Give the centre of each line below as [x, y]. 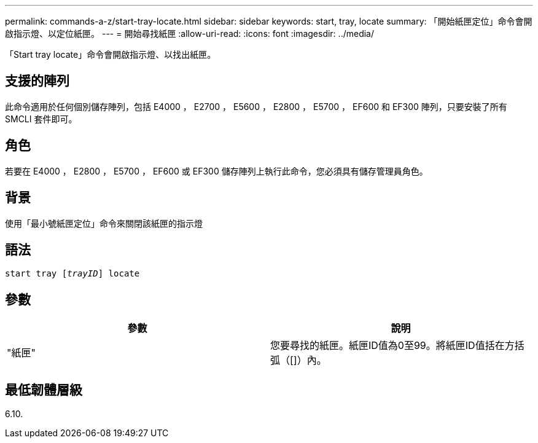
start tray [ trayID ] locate [72, 274]
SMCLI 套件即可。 [41, 119]
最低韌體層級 [44, 390]
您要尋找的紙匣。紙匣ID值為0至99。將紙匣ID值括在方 [392, 346]
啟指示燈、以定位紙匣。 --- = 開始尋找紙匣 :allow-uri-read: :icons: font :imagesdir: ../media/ [190, 33]
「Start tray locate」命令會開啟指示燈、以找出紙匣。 [111, 54]
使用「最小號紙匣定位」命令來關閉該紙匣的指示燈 [104, 223]
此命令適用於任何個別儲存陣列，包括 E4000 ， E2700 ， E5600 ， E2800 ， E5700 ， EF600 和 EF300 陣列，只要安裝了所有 [256, 106]
